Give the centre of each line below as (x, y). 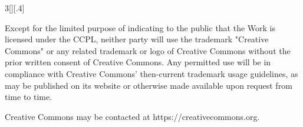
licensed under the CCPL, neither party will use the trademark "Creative (137, 39)
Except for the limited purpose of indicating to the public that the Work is (140, 27)
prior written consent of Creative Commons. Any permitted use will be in (138, 62)
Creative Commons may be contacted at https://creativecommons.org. (132, 116)
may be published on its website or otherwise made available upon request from (149, 85)
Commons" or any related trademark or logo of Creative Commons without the (148, 50)
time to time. (29, 97)
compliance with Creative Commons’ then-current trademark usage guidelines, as (151, 73)
